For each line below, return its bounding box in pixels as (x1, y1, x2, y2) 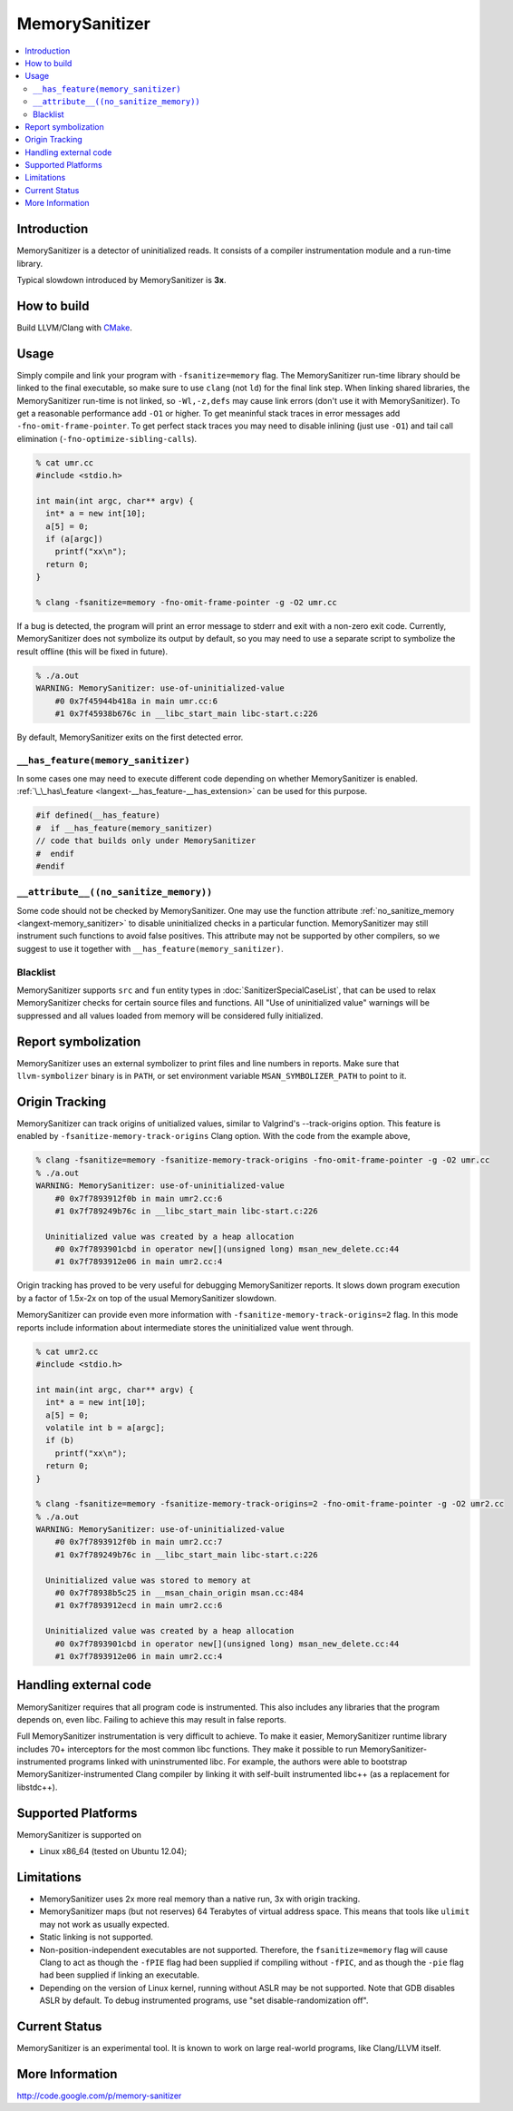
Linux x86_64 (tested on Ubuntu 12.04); (39, 1846, 188, 1857)
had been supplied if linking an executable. (39, 1969, 199, 1980)
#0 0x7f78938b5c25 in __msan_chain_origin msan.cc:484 (54, 1588, 304, 1598)
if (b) (45, 1435, 75, 1446)
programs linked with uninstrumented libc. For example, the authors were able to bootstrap (68, 1756, 408, 1767)
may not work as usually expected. (39, 1919, 169, 1929)
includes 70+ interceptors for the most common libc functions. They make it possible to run (16, 1743, 358, 1754)
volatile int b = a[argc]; (45, 1422, 166, 1433)
